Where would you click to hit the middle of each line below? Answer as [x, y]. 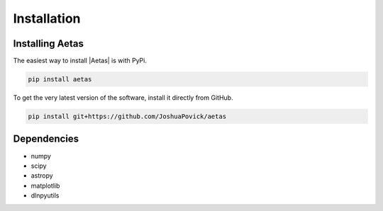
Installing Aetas [49, 44]
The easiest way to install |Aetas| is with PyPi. [80, 61]
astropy [42, 176]
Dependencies [46, 139]
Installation [47, 18]
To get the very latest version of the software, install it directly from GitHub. [123, 98]
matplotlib [45, 186]
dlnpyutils [45, 195]
